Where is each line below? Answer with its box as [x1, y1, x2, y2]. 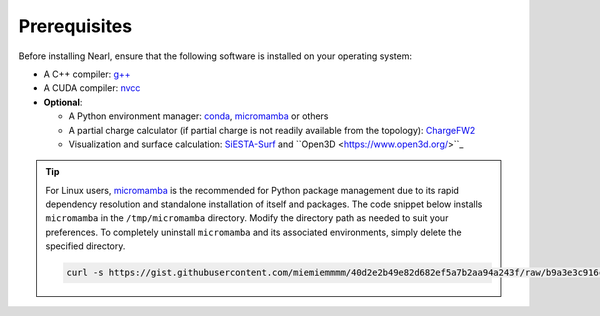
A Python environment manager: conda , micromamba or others [68, 110, 329, 122]
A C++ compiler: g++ [43, 68, 131, 80]
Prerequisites [18, 15, 133, 37]
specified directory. [45, 240, 126, 252]
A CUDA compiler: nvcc [43, 82, 141, 94]
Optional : [43, 96, 83, 108]
